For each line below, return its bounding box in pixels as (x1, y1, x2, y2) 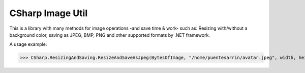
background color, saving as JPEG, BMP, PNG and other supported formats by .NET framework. (9, 32, 210, 38)
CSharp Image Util (9, 8, 88, 19)
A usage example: (9, 41, 47, 47)
